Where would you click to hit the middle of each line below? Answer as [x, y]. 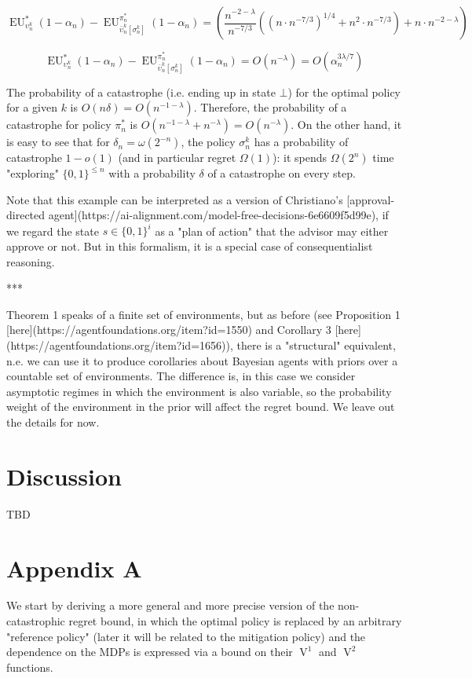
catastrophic [36, 621]
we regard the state [53, 231]
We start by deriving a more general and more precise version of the [170, 605]
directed [26, 215]
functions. [30, 667]
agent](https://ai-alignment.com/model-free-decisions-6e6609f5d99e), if [218, 215]
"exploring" [33, 173]
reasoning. [31, 261]
